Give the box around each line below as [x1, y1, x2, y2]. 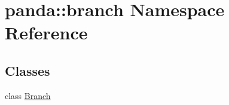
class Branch [5, 89, 51, 101]
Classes [5, 61, 50, 79]
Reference [5, 20, 88, 45]
